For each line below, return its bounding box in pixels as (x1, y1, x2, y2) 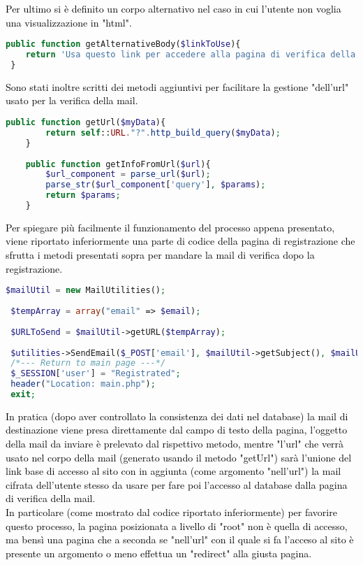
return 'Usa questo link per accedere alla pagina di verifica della (25, 50, 356, 60)
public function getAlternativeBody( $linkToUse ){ (6, 39, 241, 50)
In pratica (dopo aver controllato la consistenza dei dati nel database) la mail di (6, 408, 348, 423)
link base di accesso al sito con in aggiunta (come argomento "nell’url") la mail (6, 464, 341, 478)
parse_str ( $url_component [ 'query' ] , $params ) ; (45, 180, 266, 190)
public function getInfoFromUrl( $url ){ (25, 159, 211, 169)
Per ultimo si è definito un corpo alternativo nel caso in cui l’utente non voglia (6, 1, 341, 15)
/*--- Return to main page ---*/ (10, 358, 166, 369)
